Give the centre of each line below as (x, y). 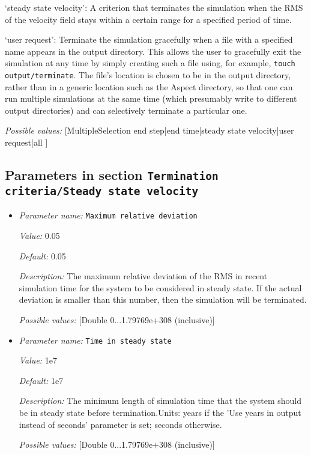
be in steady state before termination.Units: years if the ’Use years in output (160, 413)
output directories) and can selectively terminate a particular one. (126, 110)
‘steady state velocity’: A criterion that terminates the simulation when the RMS (154, 7)
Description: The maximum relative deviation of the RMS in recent (143, 276)
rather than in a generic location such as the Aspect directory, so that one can (149, 86)
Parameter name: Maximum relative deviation (108, 215)
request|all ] (26, 142)
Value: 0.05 (39, 236)
